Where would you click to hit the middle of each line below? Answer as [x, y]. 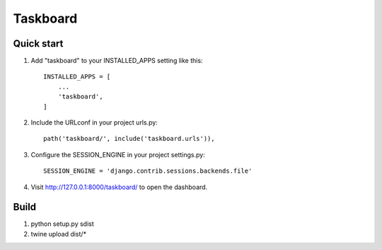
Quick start [38, 44]
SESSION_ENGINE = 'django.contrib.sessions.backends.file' [148, 171]
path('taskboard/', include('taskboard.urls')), [129, 139]
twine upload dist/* [59, 234]
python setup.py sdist [63, 224]
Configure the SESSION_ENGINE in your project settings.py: [118, 154]
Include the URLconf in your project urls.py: [94, 123]
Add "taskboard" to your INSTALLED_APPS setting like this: [117, 61]
